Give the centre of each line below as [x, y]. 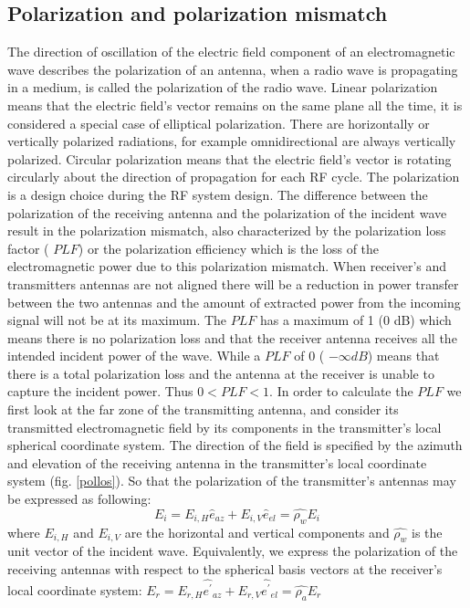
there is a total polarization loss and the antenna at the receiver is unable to [221, 373]
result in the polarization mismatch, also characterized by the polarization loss [227, 231]
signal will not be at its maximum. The [117, 320]
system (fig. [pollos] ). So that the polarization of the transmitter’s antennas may [232, 481]
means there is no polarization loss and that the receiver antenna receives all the [232, 337]
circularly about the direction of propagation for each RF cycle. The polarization [234, 177]
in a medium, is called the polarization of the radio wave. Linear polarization [223, 87]
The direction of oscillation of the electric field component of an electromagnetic [231, 52]
